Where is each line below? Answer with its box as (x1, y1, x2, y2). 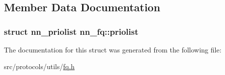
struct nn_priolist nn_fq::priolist (4, 25, 139, 37)
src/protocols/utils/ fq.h (4, 61, 75, 71)
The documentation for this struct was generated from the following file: (4, 45, 222, 54)
